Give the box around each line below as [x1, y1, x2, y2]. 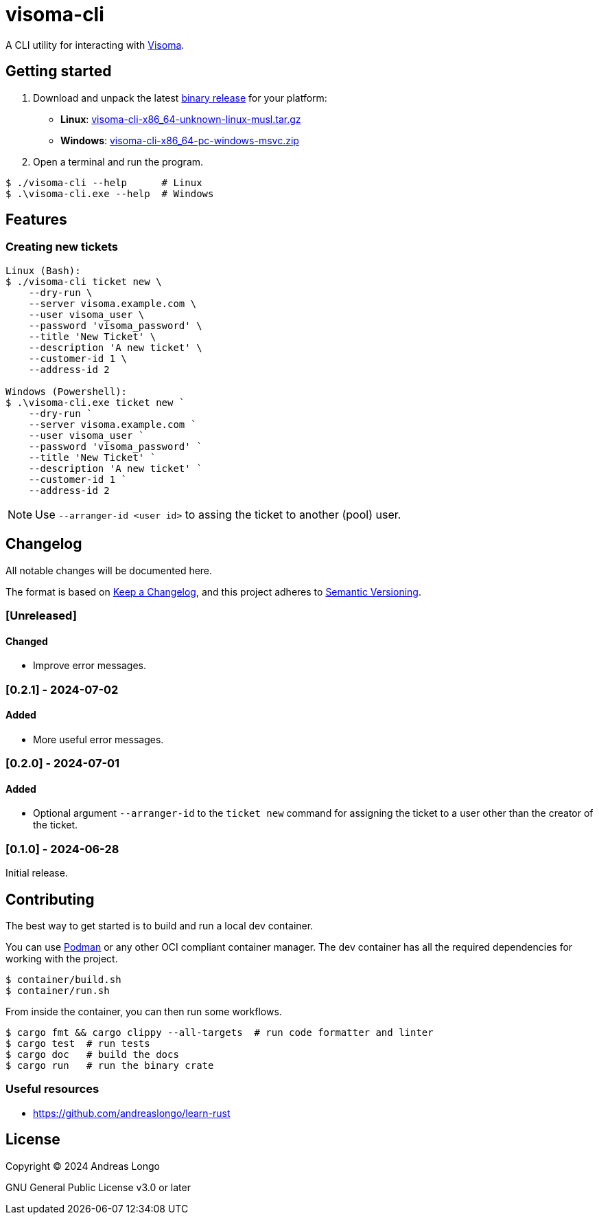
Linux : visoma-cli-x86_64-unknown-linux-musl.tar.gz [60, 113, 301, 125]
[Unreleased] [5, 609, 77, 623]
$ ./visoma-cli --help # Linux [5, 177, 202, 188]
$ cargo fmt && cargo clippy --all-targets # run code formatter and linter [5, 1027, 434, 1039]
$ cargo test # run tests [5, 1038, 150, 1050]
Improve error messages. [33, 659, 146, 672]
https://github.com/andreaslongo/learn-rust [33, 1107, 231, 1119]
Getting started [5, 63, 112, 80]
